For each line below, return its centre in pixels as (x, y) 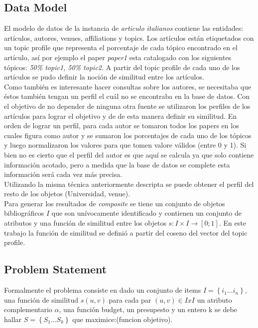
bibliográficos (24, 213)
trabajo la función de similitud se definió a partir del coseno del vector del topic (126, 232)
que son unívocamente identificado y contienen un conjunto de (146, 213)
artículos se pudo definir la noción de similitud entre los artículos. (104, 77)
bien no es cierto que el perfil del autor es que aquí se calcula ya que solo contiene (129, 154)
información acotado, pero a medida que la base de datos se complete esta (117, 164)
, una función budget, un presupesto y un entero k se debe (148, 309)
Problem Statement (56, 269)
